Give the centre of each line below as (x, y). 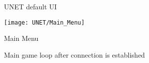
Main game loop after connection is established (74, 54)
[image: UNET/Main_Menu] (44, 22)
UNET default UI (30, 6)
